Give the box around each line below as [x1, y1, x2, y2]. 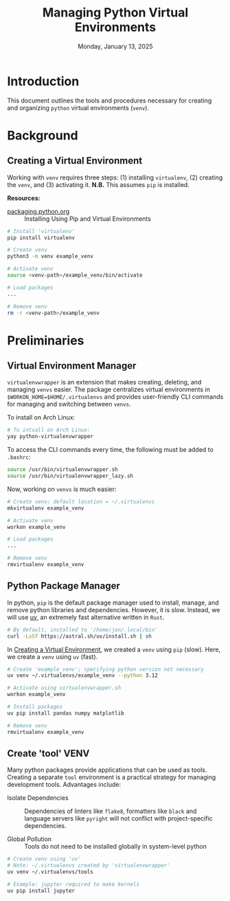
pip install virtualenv [7, 234, 76, 241]
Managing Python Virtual [42, 5, 189, 21]
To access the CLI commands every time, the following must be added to [7, 446, 214, 454]
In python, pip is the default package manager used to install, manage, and [7, 598, 220, 607]
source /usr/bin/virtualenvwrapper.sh [7, 466, 118, 473]
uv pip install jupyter [7, 887, 76, 894]
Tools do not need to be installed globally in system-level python [24, 843, 207, 851]
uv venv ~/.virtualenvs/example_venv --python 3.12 [7, 672, 158, 679]
